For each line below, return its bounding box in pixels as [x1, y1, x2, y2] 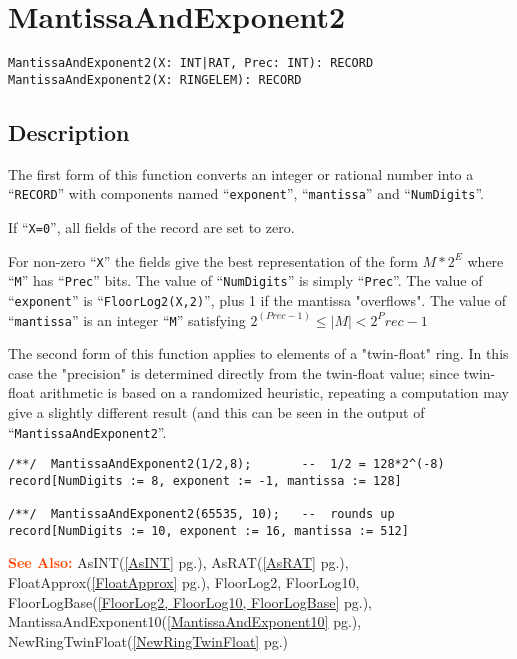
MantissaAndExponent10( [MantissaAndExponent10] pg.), [8, 611, 362, 632]
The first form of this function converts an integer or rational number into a [8, 163, 474, 184]
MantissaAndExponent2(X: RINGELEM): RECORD [8, 72, 302, 87]
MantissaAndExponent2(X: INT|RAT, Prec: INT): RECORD [8, 56, 374, 71]
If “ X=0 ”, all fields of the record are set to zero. [8, 216, 295, 237]
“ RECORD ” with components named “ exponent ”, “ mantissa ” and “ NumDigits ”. [8, 183, 484, 204]
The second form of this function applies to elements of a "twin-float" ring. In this [8, 343, 509, 364]
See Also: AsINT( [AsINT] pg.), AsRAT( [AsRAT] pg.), [8, 552, 349, 573]
